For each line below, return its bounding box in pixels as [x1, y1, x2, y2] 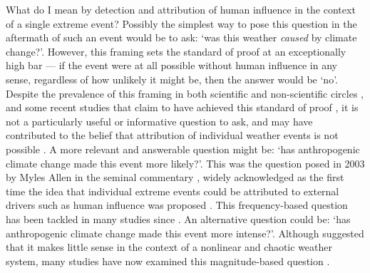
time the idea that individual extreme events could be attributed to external [6, 183, 339, 198]
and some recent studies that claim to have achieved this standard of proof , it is [6, 100, 359, 115]
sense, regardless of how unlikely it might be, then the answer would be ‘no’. [6, 71, 338, 86]
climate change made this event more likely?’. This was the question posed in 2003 [6, 155, 365, 170]
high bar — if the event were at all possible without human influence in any [6, 58, 337, 73]
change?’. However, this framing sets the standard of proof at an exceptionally [6, 43, 346, 58]
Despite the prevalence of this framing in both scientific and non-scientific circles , [6, 86, 364, 101]
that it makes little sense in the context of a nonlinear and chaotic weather [6, 239, 332, 254]
